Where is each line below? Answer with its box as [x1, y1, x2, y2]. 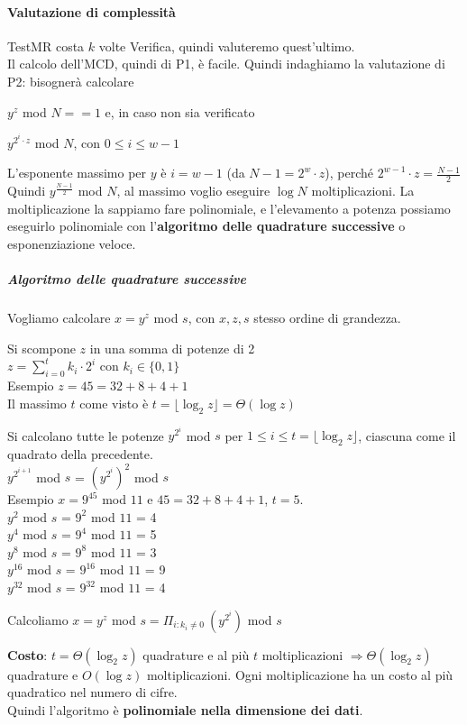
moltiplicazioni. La [311, 181, 415, 200]
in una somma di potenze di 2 [89, 338, 255, 357]
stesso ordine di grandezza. [253, 308, 401, 327]
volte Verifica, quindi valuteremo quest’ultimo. [98, 36, 355, 55]
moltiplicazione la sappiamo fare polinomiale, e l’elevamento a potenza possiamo [7, 198, 451, 217]
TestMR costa [7, 36, 85, 55]
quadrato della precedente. [7, 444, 153, 463]
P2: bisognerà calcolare [7, 71, 134, 90]
